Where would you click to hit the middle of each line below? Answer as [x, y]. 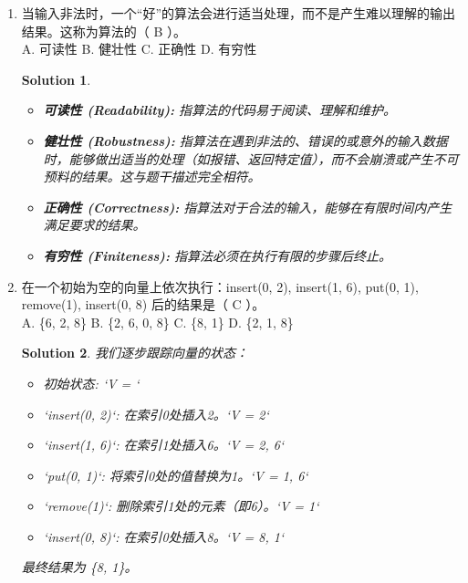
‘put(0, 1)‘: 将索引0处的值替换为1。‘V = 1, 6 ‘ [176, 475]
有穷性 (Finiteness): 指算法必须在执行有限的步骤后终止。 [217, 255]
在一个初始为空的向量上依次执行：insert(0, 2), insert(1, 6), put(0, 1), [220, 286]
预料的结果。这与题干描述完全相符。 [152, 177]
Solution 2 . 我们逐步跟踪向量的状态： [135, 353]
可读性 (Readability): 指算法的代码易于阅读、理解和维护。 [220, 110]
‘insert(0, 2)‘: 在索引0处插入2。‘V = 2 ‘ [156, 414]
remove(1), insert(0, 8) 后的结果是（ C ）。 [143, 304]
